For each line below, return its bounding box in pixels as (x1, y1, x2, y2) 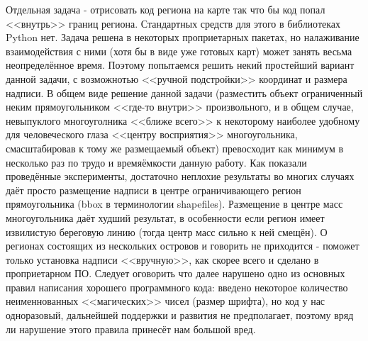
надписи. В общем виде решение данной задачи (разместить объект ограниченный (6, 85, 363, 100)
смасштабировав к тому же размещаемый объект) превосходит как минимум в (6, 140, 344, 155)
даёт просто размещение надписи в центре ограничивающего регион (6, 182, 301, 197)
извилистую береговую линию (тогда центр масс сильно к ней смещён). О (6, 224, 328, 239)
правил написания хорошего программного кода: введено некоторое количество (6, 279, 348, 294)
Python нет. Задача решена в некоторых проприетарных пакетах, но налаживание (6, 30, 359, 45)
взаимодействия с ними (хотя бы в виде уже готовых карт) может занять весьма (6, 43, 352, 58)
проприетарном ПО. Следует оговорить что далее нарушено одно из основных (6, 266, 345, 281)
